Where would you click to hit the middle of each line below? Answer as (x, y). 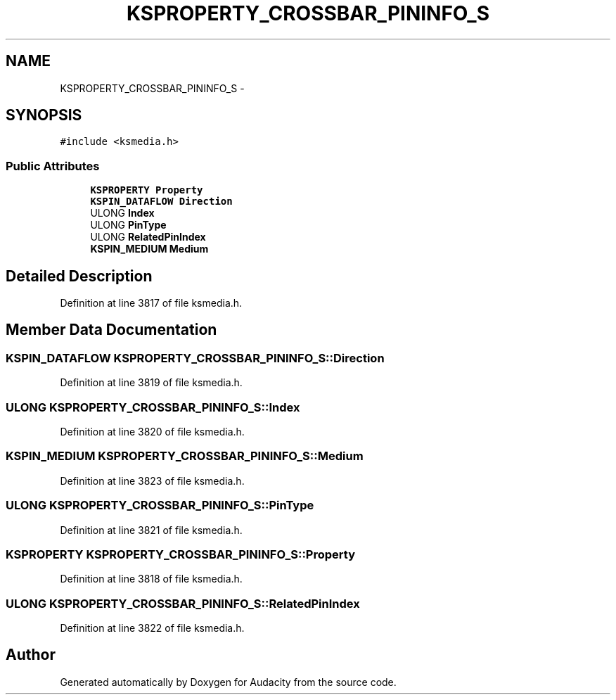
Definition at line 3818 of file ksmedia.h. (151, 579)
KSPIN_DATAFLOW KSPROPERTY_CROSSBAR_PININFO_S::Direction (195, 358)
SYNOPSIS (44, 115)
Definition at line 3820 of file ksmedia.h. (152, 432)
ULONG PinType (128, 225)
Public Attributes (53, 166)
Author (31, 655)
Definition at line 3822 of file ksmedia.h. (152, 628)
